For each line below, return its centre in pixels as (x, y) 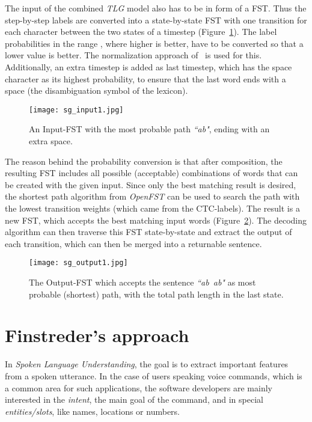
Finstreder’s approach (97, 335)
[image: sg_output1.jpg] (78, 263)
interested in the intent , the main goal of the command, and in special (134, 399)
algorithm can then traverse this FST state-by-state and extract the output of (148, 232)
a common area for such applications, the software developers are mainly (139, 387)
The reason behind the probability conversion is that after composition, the (144, 161)
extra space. (51, 141)
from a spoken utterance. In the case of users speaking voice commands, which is (154, 375)
